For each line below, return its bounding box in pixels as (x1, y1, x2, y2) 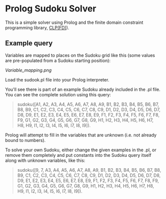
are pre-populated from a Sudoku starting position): (5, 58, 111, 64)
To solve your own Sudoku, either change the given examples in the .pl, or (5, 147, 157, 153)
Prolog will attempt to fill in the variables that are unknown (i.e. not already (5, 132, 157, 138)
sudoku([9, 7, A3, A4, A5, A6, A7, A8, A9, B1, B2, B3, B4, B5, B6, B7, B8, (17, 167, 162, 173)
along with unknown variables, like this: (5, 157, 86, 163)
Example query (5, 39, 53, 48)
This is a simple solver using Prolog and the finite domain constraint (5, 19, 144, 25)
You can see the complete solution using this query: (5, 91, 111, 97)
